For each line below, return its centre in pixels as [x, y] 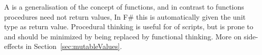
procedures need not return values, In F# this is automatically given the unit [125, 16]
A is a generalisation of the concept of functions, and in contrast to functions [124, 7]
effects [14, 46]
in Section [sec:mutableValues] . [74, 46]
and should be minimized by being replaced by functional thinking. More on [123, 36]
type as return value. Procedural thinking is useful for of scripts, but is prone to [129, 26]
